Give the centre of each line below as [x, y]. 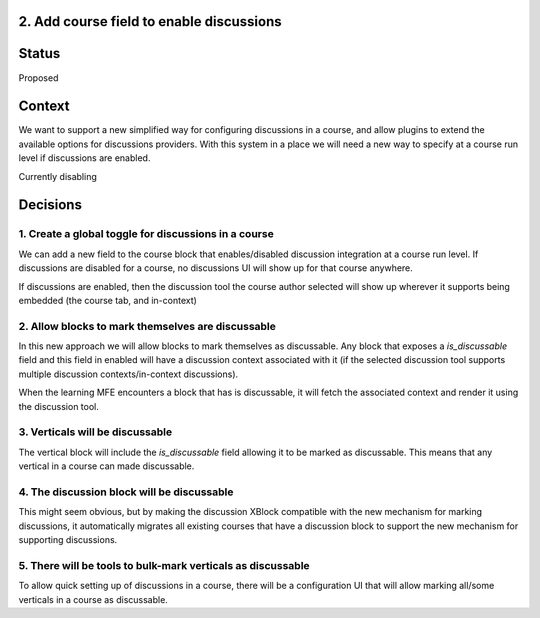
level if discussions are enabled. [84, 158]
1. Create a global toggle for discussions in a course [146, 234]
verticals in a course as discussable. [93, 599]
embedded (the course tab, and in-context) [107, 300]
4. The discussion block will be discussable [126, 492]
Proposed [38, 77]
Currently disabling [57, 176]
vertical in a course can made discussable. [106, 466]
